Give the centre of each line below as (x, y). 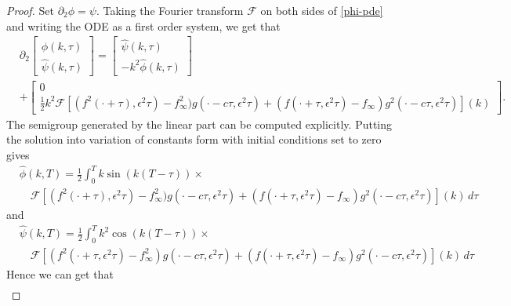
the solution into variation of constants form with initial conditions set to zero (194, 139)
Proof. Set (30, 10)
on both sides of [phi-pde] (322, 10)
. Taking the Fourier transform (170, 10)
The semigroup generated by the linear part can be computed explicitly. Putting (199, 124)
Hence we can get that (60, 273)
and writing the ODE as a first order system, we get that (143, 25)
